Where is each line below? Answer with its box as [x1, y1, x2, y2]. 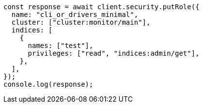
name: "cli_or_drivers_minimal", [11, 11, 139, 18]
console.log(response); [3, 80, 94, 88]
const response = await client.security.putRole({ [3, 3, 200, 11]
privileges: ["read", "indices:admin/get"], [28, 49, 200, 57]
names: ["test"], [28, 42, 94, 49]
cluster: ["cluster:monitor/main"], [11, 18, 151, 26]
